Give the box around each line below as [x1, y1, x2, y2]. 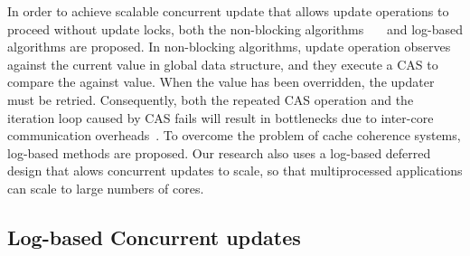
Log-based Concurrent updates [7, 223, 301, 251]
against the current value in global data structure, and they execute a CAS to [7, 54, 438, 73]
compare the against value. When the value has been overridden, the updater [7, 72, 435, 91]
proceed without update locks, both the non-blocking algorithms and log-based [7, 19, 463, 38]
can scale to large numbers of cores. [7, 178, 204, 197]
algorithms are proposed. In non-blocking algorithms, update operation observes [7, 37, 451, 56]
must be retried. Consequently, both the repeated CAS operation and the [7, 90, 414, 109]
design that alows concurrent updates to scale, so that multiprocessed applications [7, 161, 463, 180]
